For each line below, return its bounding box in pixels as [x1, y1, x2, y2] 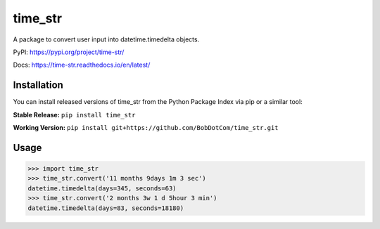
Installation [13, 79, 63, 91]
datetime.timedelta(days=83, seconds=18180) [27, 204, 184, 212]
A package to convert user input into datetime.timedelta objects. [13, 35, 200, 44]
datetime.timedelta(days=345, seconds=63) [27, 184, 177, 192]
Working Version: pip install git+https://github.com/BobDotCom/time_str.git [13, 124, 279, 132]
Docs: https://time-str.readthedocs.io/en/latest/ [13, 60, 151, 70]
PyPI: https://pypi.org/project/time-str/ [13, 48, 125, 56]
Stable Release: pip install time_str [13, 110, 136, 119]
